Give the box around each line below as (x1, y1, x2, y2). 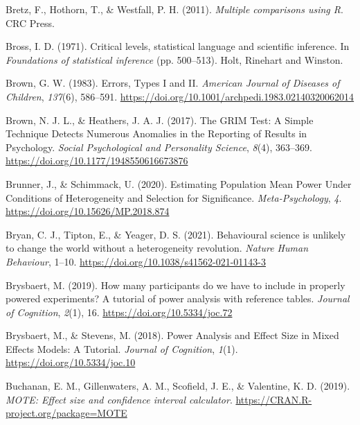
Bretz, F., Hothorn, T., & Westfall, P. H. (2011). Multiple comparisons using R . (6, 2, 343, 16)
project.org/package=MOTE (6, 406, 127, 420)
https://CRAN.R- (235, 392, 312, 406)
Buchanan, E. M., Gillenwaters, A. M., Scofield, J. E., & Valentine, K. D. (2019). (6, 379, 350, 393)
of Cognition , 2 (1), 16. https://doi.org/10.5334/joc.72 (6, 304, 233, 319)
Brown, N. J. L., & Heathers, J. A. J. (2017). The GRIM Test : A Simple (6, 112, 314, 127)
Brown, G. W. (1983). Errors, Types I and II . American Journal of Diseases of (6, 76, 340, 90)
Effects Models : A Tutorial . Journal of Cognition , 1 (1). (6, 341, 238, 356)
